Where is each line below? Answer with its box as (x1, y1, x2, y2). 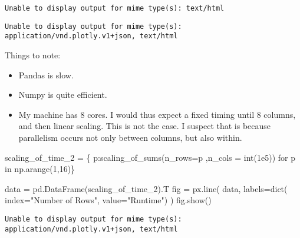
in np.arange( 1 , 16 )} (5, 163, 75, 175)
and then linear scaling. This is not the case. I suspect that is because (18, 120, 271, 132)
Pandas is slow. (18, 68, 74, 81)
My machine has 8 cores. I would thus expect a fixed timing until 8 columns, (18, 108, 296, 120)
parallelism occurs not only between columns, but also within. (18, 131, 242, 143)
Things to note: (5, 48, 61, 61)
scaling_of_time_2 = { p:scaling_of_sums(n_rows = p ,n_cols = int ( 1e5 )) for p (5, 151, 296, 163)
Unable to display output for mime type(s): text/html (5, 4, 225, 12)
